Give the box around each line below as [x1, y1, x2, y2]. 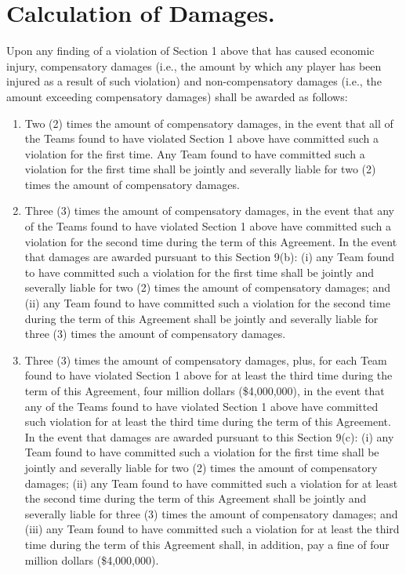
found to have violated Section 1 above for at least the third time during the [24, 367, 393, 383]
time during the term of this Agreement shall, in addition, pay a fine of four [24, 536, 390, 552]
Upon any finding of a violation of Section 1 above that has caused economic [6, 42, 375, 59]
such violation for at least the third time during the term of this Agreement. [24, 413, 391, 430]
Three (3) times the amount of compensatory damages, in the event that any [24, 202, 395, 219]
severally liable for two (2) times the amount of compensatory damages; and [24, 279, 391, 296]
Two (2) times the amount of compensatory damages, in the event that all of [24, 114, 393, 131]
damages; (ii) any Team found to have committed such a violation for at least [24, 474, 398, 491]
